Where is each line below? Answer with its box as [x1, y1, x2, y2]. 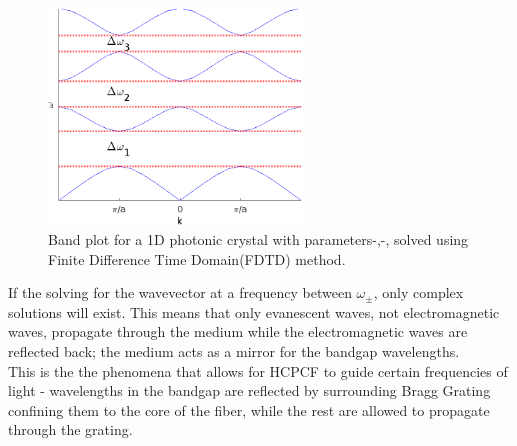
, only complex [373, 282, 464, 303]
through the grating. [8, 419, 133, 440]
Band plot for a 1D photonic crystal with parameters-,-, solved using [48, 229, 469, 250]
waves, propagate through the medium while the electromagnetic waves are [8, 321, 468, 342]
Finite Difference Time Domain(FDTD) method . [48, 248, 346, 269]
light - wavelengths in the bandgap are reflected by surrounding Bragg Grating [8, 380, 491, 401]
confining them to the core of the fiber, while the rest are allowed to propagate [8, 399, 490, 420]
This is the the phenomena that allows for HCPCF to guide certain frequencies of [8, 360, 508, 381]
